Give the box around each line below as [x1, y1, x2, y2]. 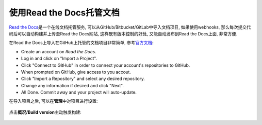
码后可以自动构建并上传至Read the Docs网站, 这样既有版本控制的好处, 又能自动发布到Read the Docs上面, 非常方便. [9, 31, 238, 36]
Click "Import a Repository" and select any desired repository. [21, 76, 145, 82]
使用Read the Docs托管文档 [9, 7, 120, 18]
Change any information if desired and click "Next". [21, 82, 124, 88]
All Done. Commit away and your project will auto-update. [21, 90, 137, 95]
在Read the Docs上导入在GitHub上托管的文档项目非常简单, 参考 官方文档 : [9, 40, 154, 46]
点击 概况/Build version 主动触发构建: [9, 109, 82, 115]
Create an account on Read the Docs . [21, 48, 97, 54]
